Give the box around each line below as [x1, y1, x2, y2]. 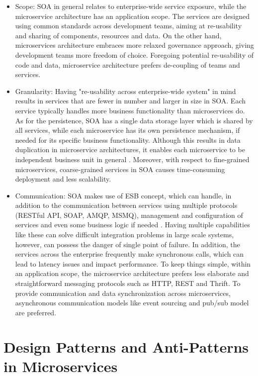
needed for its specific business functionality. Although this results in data [15, 134, 241, 145]
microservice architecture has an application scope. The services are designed [15, 10, 250, 21]
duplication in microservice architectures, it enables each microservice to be [15, 144, 245, 155]
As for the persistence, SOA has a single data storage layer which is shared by [15, 115, 253, 125]
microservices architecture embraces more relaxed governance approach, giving [15, 40, 254, 50]
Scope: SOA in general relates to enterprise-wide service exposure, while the [15, 1, 247, 11]
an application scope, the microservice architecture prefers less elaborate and [15, 268, 249, 279]
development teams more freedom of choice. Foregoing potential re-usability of [15, 49, 254, 60]
